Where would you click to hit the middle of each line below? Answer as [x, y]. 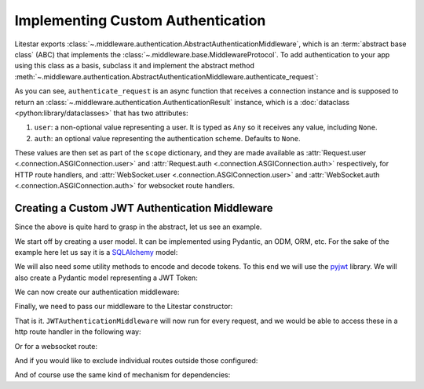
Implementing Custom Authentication [140, 20]
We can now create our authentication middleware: [97, 292]
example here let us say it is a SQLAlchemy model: [96, 252]
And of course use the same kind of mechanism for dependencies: [122, 375]
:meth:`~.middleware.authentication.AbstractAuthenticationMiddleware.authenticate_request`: [166, 76]
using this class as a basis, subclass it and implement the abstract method [135, 66]
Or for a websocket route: [56, 346]
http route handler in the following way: [78, 332]
